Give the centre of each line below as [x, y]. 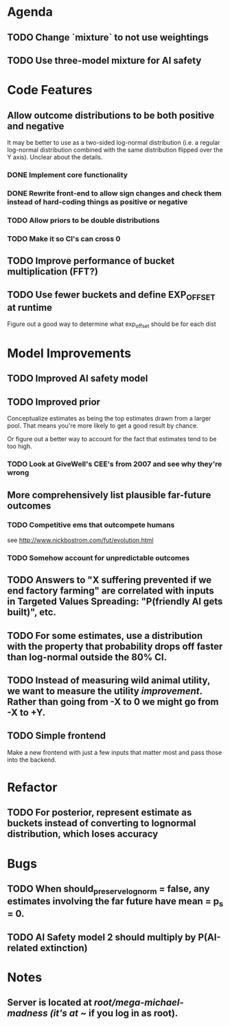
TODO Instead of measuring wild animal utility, [109, 680]
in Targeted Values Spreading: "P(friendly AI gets [115, 602]
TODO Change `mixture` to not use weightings [108, 37]
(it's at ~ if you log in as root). [114, 1013]
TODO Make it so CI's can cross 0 [64, 239]
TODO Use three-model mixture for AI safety [104, 60]
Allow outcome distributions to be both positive [111, 115]
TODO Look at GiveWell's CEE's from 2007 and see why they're [115, 464]
